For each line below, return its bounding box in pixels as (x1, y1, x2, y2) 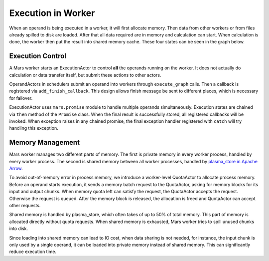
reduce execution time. (9, 249, 57, 255)
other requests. (9, 203, 41, 208)
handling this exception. (9, 125, 58, 131)
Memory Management (9, 138, 80, 147)
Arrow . (9, 165, 23, 172)
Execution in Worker (9, 7, 95, 18)
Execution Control (9, 52, 67, 60)
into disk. (9, 226, 28, 232)
